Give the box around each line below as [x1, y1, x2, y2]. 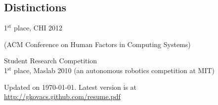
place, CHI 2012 [14, 23, 63, 33]
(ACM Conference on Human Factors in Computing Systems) [4, 39, 191, 49]
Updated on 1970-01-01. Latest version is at [4, 81, 137, 92]
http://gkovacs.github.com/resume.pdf [4, 91, 121, 102]
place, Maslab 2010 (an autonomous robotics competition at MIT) [14, 65, 215, 75]
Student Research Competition [4, 55, 97, 66]
